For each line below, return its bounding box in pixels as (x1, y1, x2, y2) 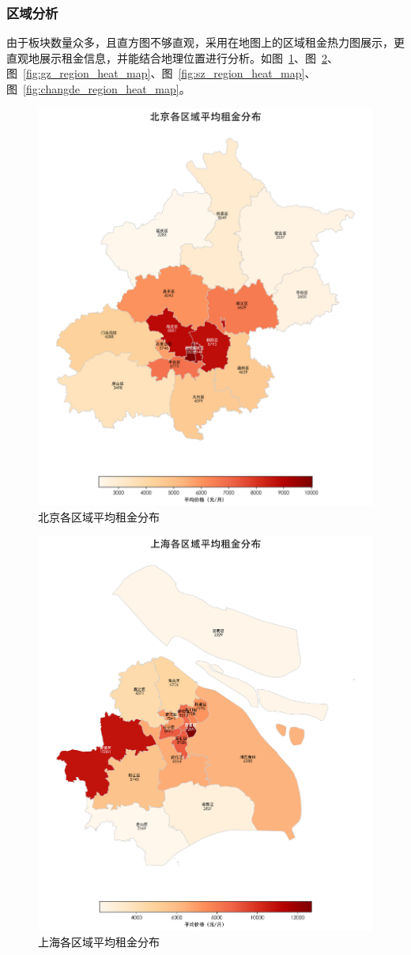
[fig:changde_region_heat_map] (23, 81, 179, 97)
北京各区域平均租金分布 (38, 508, 160, 525)
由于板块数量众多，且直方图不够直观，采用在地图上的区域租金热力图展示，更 (6, 34, 405, 51)
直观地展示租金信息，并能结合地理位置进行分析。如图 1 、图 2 (6, 49, 327, 66)
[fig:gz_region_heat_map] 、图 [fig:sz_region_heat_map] (23, 65, 305, 81)
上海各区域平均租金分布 (38, 934, 160, 950)
